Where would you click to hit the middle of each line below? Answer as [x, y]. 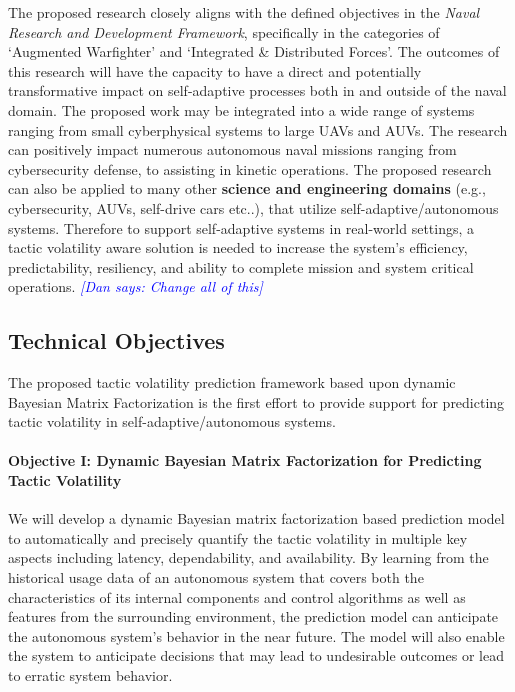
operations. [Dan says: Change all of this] [135, 286]
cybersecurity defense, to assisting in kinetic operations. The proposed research [250, 168]
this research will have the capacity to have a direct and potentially [215, 70]
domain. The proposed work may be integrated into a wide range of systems [241, 109]
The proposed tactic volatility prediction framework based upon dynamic [232, 382]
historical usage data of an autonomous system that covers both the [216, 577]
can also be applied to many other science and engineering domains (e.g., [247, 188]
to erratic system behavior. [90, 675]
